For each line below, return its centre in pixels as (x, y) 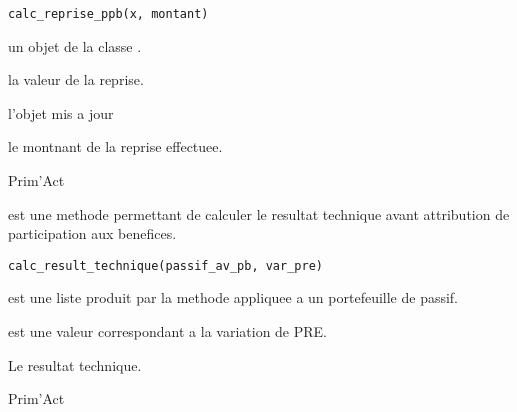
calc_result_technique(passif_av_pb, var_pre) (165, 265)
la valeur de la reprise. (76, 79)
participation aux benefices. (92, 233)
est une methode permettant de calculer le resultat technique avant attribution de (259, 213)
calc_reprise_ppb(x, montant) (108, 14)
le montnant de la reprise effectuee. (115, 146)
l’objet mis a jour (61, 112)
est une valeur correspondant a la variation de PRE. (168, 331)
